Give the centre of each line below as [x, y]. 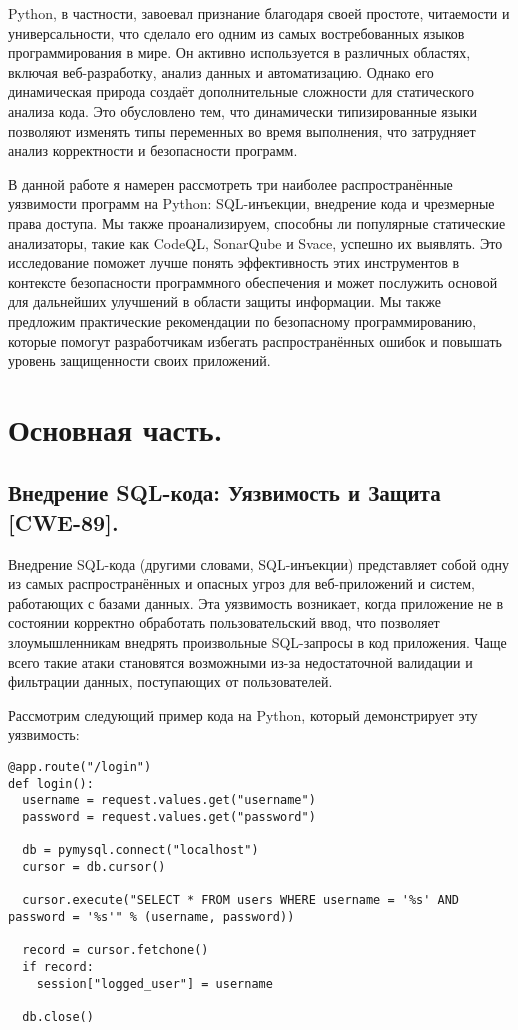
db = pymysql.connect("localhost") [140, 850]
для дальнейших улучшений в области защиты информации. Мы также [225, 301]
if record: [58, 966]
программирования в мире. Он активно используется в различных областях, [239, 52]
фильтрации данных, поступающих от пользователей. [170, 681]
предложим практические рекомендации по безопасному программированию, [242, 320]
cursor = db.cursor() [94, 866]
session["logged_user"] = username [154, 983]
